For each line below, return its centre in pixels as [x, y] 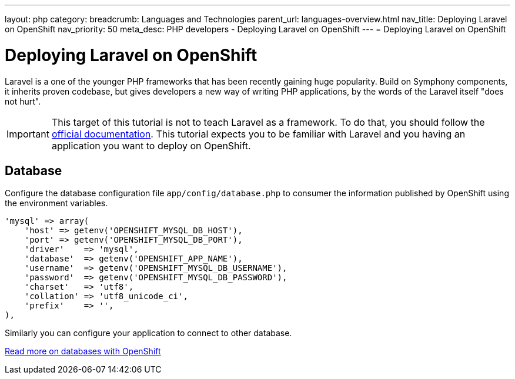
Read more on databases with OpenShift [83, 351]
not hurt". [23, 101]
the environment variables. [56, 203]
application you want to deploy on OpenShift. [151, 145]
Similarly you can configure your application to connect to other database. [148, 333]
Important [28, 134]
